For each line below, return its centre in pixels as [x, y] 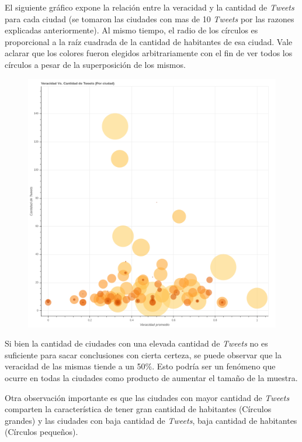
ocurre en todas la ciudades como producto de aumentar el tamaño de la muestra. [151, 377]
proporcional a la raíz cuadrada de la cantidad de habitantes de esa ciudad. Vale [149, 41]
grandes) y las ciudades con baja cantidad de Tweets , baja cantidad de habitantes [151, 420]
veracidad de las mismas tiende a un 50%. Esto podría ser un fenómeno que [140, 366]
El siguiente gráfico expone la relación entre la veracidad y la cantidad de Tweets [150, 7]
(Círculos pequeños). [41, 432]
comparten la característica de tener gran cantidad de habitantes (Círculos [138, 409]
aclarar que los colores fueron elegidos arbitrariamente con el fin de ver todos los [149, 53]
